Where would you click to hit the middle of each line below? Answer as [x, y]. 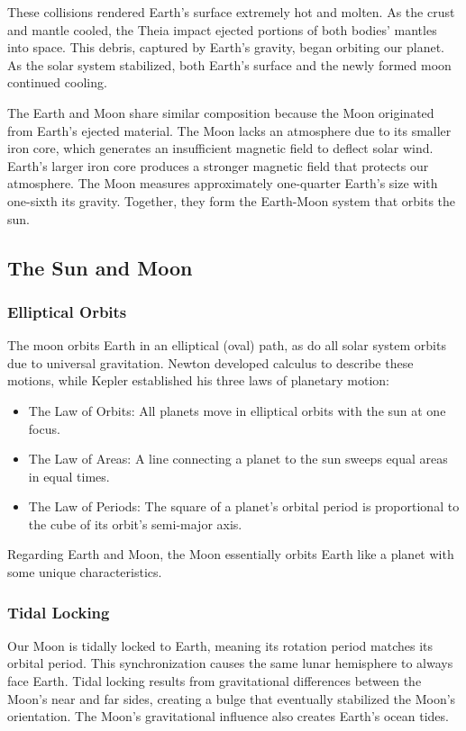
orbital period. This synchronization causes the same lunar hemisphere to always [230, 663]
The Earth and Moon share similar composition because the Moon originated [221, 112]
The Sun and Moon [100, 267]
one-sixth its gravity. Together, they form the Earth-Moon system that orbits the [232, 200]
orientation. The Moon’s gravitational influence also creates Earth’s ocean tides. [228, 716]
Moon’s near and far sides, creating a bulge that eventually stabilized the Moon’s [232, 698]
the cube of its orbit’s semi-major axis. [135, 523]
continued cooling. [57, 82]
